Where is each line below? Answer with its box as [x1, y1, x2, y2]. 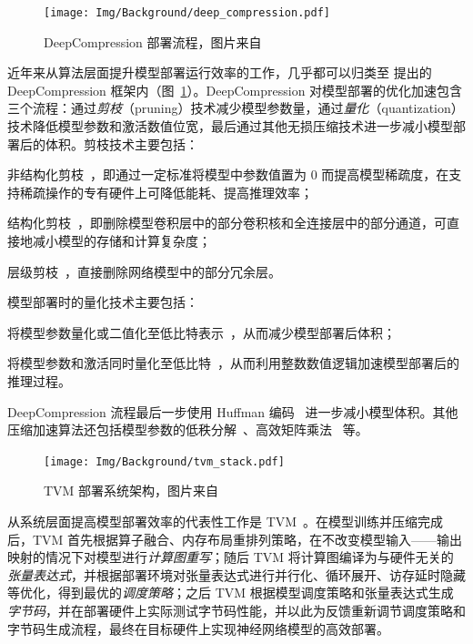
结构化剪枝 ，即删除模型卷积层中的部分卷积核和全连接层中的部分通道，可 [7, 213, 447, 232]
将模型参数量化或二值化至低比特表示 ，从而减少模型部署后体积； [7, 322, 396, 342]
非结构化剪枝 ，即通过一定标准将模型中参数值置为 [7, 165, 307, 184]
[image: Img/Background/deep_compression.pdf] [44, 6, 330, 19]
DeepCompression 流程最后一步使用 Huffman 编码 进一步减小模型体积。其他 [7, 402, 458, 421]
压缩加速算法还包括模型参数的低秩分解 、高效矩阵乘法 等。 [7, 420, 368, 439]
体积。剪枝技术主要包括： [45, 134, 198, 153]
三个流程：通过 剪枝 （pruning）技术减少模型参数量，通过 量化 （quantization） [7, 98, 464, 118]
